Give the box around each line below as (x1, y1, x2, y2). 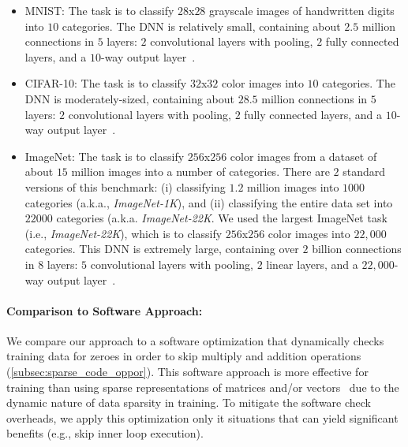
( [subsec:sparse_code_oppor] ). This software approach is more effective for (6, 363, 369, 380)
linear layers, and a (266, 255, 358, 272)
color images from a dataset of (230, 147, 377, 164)
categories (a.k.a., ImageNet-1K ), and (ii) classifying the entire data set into (24, 194, 393, 210)
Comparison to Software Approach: (6, 302, 203, 318)
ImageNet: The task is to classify (24, 147, 185, 164)
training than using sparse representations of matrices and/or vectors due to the (6, 378, 399, 395)
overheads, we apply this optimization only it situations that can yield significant (6, 409, 399, 426)
